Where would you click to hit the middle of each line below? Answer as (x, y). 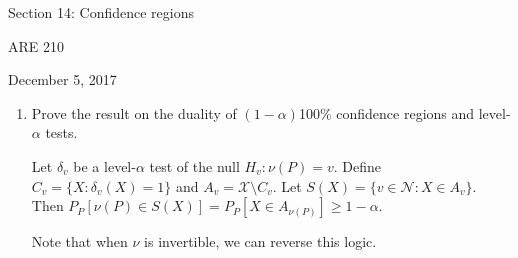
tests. (61, 132)
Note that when (79, 241)
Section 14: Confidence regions (101, 12)
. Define (357, 165)
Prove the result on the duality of (134, 112)
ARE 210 (36, 45)
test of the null (194, 165)
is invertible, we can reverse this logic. (260, 241)
